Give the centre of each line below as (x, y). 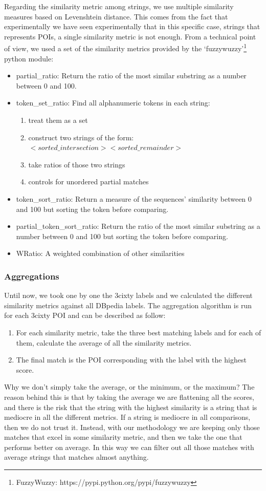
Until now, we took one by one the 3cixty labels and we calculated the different (128, 295)
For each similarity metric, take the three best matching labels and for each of (139, 332)
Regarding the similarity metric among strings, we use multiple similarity (119, 6)
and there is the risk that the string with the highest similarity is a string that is (131, 407)
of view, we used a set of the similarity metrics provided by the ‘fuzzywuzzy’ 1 (126, 48)
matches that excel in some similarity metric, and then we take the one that (123, 437)
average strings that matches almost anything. (76, 457)
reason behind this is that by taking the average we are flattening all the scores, (129, 397)
